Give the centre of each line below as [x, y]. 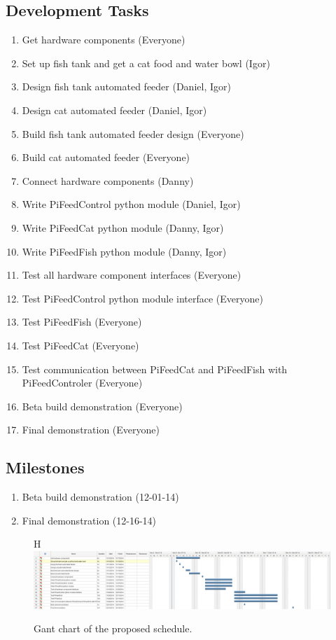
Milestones [45, 467]
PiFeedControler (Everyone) [82, 383]
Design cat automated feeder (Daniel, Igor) [114, 110]
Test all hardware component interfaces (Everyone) [132, 275]
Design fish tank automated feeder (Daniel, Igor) [126, 86]
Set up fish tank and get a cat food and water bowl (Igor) [146, 63]
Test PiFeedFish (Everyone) [82, 322]
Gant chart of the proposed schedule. [113, 628]
